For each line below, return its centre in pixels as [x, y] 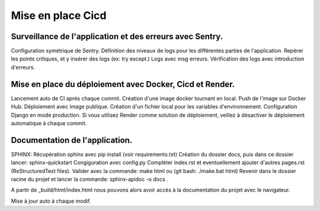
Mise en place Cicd [59, 15]
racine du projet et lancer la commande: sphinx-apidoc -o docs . [89, 179]
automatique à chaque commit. [49, 123]
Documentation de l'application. [72, 140]
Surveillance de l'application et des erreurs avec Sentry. [117, 36]
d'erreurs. [23, 67]
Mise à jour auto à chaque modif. [51, 201]
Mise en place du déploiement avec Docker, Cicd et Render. [123, 84]
